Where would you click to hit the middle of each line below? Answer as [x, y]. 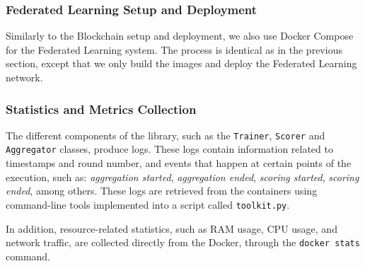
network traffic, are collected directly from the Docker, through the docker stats [183, 242]
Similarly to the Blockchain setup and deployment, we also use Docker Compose [180, 36]
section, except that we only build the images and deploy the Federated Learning [181, 63]
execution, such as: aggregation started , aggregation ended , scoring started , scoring [182, 177]
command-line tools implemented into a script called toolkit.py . [148, 204]
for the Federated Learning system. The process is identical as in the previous [174, 49]
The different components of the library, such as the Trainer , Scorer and [166, 135]
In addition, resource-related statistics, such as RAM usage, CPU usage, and [172, 228]
